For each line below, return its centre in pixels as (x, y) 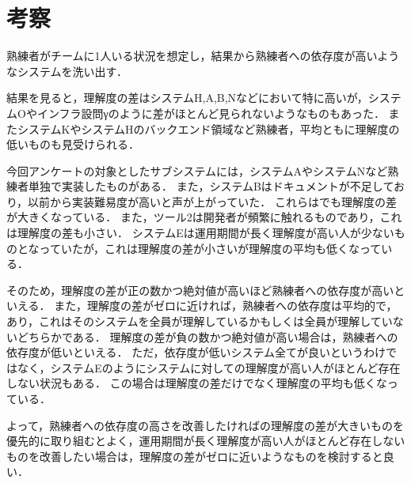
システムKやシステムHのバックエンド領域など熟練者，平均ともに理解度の (208, 128)
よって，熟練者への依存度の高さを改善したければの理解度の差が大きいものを (205, 425)
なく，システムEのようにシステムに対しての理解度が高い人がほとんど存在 (209, 367)
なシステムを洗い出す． (67, 71)
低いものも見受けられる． (73, 144)
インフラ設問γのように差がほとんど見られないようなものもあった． (211, 113)
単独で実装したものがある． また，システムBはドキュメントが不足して (211, 186)
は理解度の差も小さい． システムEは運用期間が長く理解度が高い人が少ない (200, 233)
